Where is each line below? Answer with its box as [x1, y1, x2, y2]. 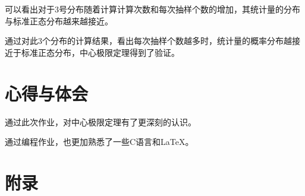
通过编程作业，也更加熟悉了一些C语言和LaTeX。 [5, 135, 194, 148]
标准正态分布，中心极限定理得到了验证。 [21, 46, 180, 58]
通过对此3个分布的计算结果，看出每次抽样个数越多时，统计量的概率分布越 [5, 34, 292, 47]
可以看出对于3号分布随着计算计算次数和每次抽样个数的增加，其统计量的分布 [5, 3, 300, 15]
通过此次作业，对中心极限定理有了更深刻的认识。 [5, 115, 196, 128]
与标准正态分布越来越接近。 [5, 14, 113, 27]
